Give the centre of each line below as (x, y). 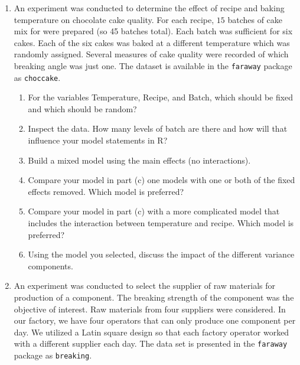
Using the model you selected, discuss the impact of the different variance (161, 254)
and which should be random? (82, 108)
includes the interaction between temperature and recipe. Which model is (161, 223)
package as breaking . (53, 355)
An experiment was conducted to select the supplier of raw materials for (145, 286)
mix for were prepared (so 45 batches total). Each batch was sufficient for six (153, 31)
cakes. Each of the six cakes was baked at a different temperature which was (152, 42)
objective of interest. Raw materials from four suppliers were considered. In (150, 309)
